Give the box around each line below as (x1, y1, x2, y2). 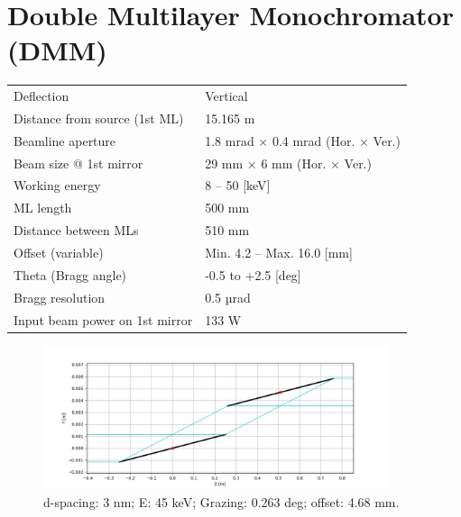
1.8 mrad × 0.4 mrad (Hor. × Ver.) (205, 131, 401, 150)
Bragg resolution (14, 287, 106, 306)
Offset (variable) (14, 242, 104, 261)
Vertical (205, 86, 248, 105)
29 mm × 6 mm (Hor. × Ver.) (205, 153, 372, 172)
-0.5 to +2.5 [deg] (205, 265, 301, 284)
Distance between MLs (14, 221, 139, 240)
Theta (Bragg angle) (14, 265, 127, 284)
